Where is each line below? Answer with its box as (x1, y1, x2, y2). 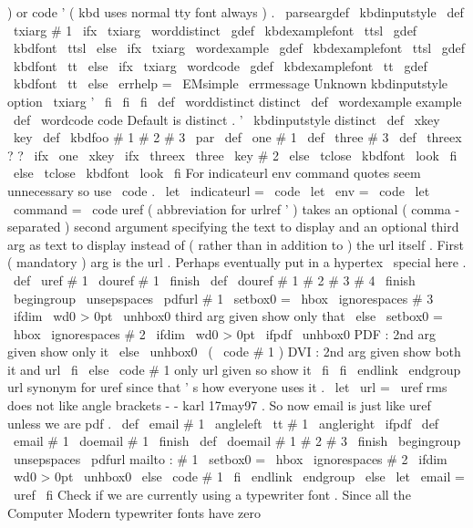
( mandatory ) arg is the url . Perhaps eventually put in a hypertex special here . (7, 253, 467, 272)
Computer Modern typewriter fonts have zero (7, 502, 261, 522)
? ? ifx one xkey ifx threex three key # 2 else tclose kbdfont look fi (7, 145, 458, 164)
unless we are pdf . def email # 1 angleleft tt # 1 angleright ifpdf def (7, 413, 439, 432)
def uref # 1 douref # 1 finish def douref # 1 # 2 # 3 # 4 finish (13, 270, 416, 289)
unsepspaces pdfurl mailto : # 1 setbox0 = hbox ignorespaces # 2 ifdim (13, 449, 447, 468)
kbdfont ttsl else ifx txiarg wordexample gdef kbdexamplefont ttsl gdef (13, 38, 466, 57)
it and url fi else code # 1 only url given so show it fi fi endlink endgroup (7, 359, 461, 378)
